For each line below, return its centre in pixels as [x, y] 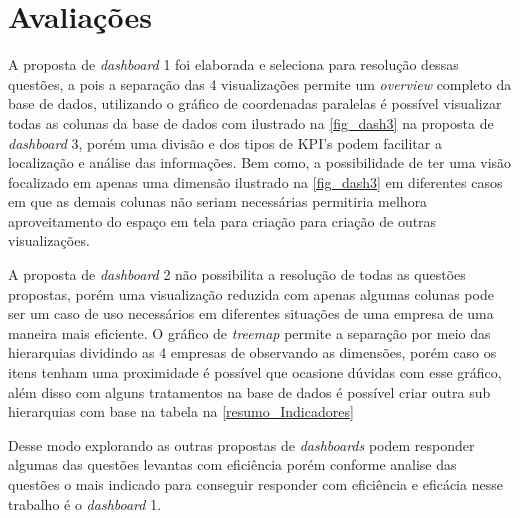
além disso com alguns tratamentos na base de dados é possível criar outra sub [249, 391]
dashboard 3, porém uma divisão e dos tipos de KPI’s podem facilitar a [225, 142]
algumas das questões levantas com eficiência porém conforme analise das [232, 464]
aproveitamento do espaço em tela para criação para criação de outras [222, 220]
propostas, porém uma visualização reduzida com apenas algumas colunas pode [251, 293]
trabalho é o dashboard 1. [85, 503]
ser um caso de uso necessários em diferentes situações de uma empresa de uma [251, 313]
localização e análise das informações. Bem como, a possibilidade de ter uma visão [260, 162]
